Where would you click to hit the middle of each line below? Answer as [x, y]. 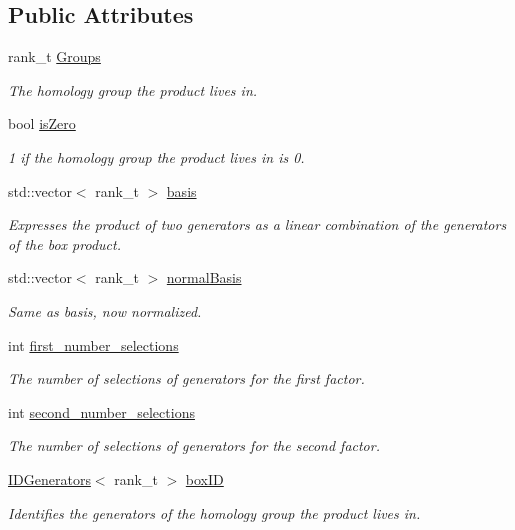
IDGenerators [49, 478]
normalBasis [204, 277]
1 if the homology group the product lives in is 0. [156, 156]
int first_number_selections [93, 344]
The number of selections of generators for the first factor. [186, 378]
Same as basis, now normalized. [105, 310]
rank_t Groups [54, 56]
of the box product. [64, 243]
